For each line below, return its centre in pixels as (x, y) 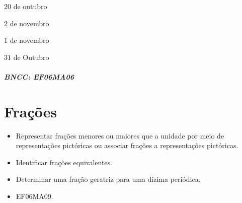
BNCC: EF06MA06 (39, 76)
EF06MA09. (34, 196)
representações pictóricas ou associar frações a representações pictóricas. (127, 145)
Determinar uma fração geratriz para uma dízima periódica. (108, 179)
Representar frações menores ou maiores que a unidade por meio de (120, 135)
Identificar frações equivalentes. (64, 162)
